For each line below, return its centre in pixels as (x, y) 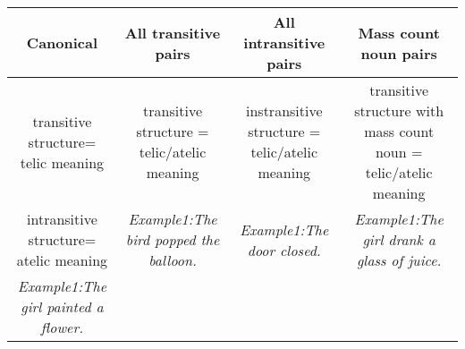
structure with (399, 111)
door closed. (284, 250)
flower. (62, 327)
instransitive (284, 111)
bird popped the (173, 239)
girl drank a (399, 239)
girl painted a (62, 306)
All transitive (173, 32)
